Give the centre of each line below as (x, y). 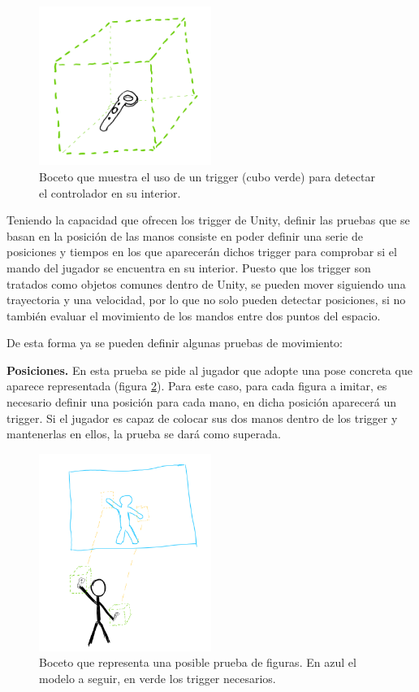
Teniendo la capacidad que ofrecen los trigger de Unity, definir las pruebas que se (208, 220)
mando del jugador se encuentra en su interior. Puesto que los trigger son (189, 267)
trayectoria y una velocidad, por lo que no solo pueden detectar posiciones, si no (206, 300)
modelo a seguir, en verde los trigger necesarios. (158, 678)
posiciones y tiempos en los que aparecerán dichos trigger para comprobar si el (202, 252)
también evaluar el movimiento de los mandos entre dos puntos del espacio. (194, 315)
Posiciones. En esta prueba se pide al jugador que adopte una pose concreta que (209, 370)
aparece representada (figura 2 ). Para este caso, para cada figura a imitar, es (197, 386)
